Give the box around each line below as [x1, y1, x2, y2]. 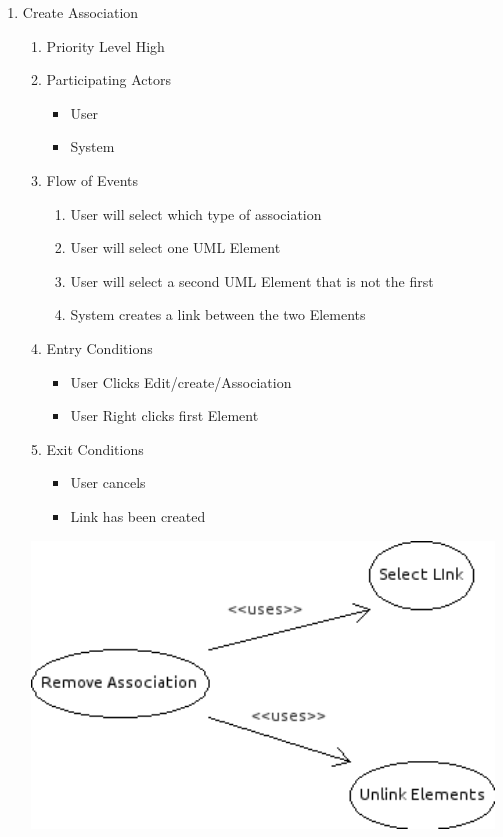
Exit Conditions [46, 438, 144, 459]
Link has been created [70, 505, 206, 526]
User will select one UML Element [70, 237, 281, 258]
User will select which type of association [70, 203, 322, 224]
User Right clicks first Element [70, 405, 259, 426]
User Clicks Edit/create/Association [70, 371, 292, 392]
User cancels [70, 472, 146, 493]
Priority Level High [46, 35, 165, 56]
